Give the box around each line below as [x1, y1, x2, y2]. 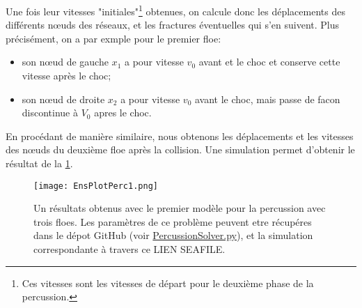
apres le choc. [94, 105, 152, 120]
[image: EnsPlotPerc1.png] [33, 180, 158, 191]
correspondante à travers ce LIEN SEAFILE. [33, 242, 226, 256]
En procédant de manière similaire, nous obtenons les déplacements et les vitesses [6, 128, 354, 143]
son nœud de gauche [22, 54, 109, 69]
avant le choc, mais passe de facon [194, 91, 340, 106]
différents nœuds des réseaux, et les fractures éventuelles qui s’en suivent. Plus [6, 17, 340, 32]
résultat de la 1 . [6, 156, 73, 170]
